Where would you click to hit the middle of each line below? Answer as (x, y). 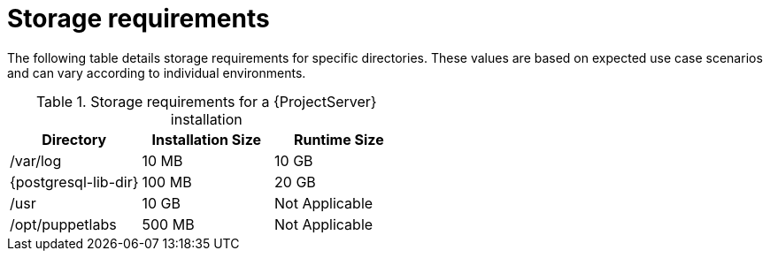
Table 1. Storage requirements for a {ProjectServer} (206, 101)
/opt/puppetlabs (63, 224)
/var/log (36, 160)
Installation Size (207, 139)
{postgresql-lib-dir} (74, 182)
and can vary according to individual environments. (157, 72)
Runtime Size (339, 139)
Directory (74, 139)
